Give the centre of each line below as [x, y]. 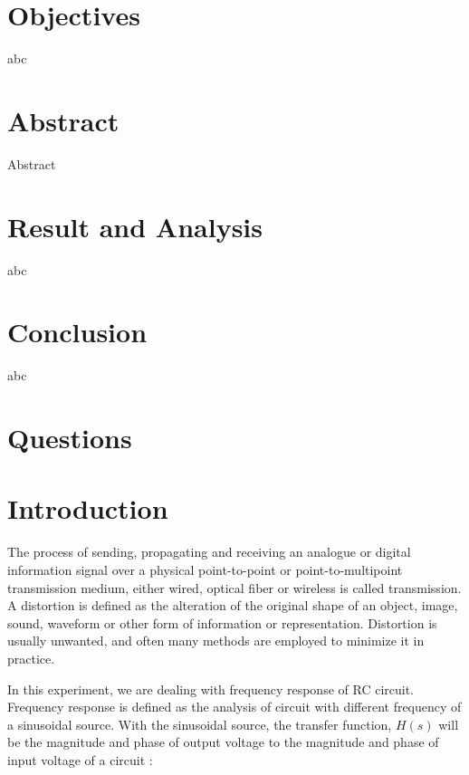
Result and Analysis [135, 226]
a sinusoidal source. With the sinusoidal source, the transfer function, [200, 724]
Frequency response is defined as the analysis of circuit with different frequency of [234, 707]
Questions [70, 438]
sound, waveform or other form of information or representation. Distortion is [222, 622]
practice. [31, 658]
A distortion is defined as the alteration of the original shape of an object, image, [233, 605]
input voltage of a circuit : [80, 759]
